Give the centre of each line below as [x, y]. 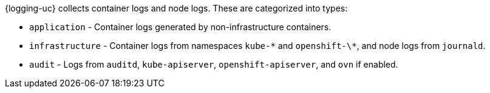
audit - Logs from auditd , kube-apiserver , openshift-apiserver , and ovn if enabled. [214, 64]
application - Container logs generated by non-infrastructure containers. [180, 27]
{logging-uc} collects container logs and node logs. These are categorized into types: [176, 8]
